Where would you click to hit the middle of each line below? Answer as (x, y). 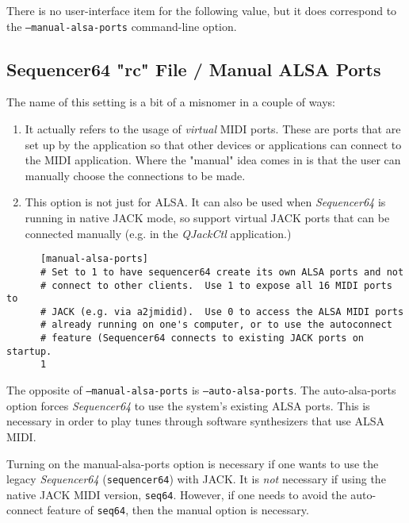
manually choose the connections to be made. (135, 175)
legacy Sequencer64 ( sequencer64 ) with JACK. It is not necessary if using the (196, 479)
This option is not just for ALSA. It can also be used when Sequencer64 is (205, 202)
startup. (29, 351)
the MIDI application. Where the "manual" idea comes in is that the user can (213, 160)
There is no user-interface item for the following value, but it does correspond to (202, 10)
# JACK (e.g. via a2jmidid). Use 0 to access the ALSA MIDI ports (222, 311)
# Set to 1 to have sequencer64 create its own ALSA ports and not (222, 272)
